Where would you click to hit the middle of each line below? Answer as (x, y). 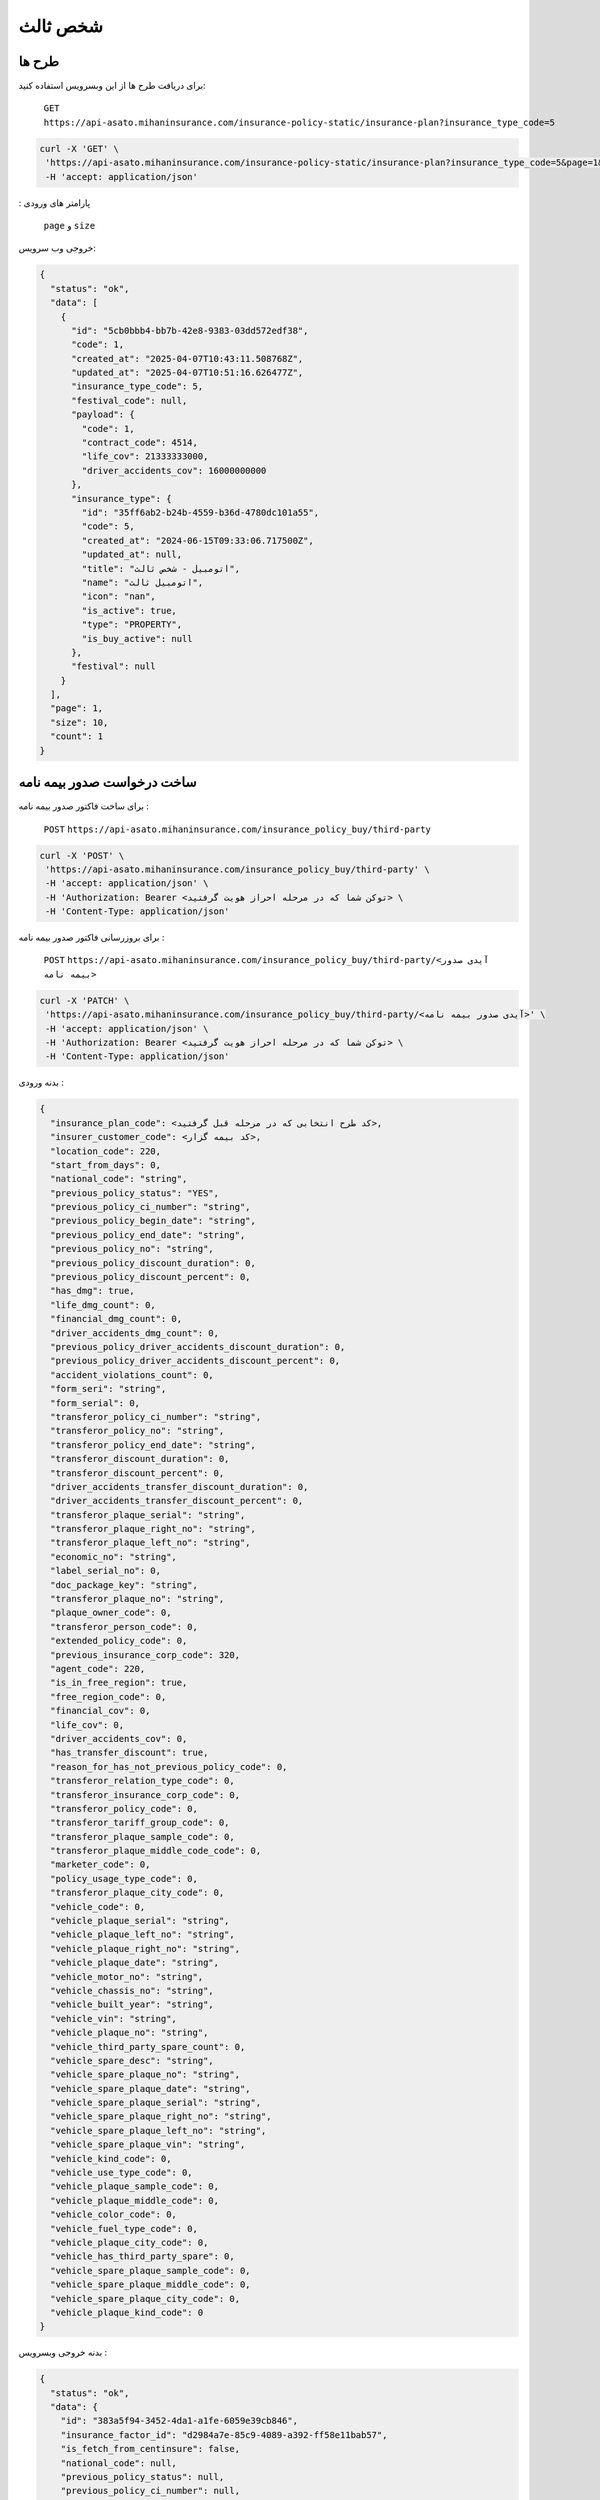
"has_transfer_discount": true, (129, 1753)
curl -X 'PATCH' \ (84, 1000)
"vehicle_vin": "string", (113, 2018)
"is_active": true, (129, 610)
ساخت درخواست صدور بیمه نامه (107, 782)
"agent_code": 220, (98, 1668)
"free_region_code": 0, (108, 1696)
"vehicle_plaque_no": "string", (129, 2033)
